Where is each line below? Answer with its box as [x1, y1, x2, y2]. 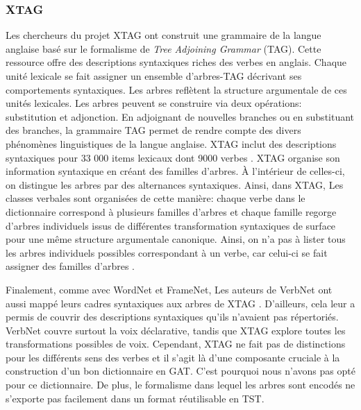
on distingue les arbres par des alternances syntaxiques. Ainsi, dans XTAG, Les [6, 177, 344, 191]
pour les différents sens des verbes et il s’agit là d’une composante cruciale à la [6, 350, 340, 364]
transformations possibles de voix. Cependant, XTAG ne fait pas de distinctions [6, 336, 346, 351]
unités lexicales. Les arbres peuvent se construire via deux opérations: [6, 96, 302, 110]
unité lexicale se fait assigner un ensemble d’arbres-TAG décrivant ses [6, 69, 302, 83]
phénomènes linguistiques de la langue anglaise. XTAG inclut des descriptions [6, 136, 337, 151]
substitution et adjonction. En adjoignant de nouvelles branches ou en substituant [6, 109, 355, 123]
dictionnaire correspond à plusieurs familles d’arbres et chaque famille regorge [6, 204, 337, 219]
